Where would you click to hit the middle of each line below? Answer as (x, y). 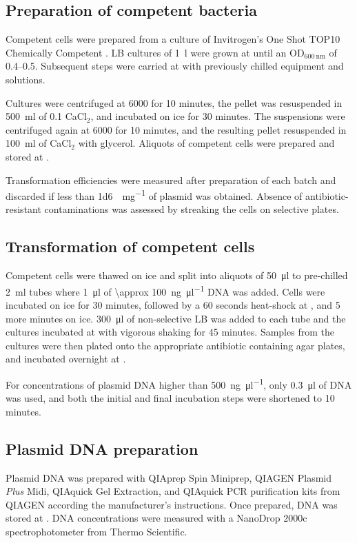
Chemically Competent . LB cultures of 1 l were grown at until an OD (155, 52)
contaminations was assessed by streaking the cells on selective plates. (192, 209)
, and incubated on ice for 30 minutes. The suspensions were (218, 116)
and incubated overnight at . (66, 359)
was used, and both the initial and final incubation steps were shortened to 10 (170, 398)
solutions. (25, 79)
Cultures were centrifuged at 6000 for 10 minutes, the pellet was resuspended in (174, 102)
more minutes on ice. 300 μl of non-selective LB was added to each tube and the (176, 318)
